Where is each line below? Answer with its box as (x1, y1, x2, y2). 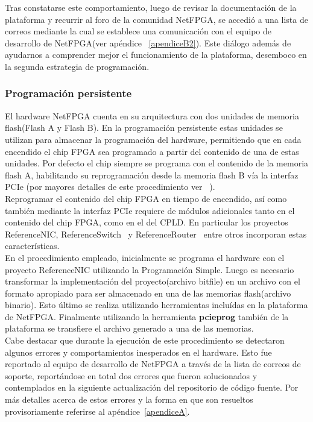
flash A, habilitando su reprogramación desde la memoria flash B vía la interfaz (5, 168, 299, 181)
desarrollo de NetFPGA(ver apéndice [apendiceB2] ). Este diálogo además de (5, 36, 291, 49)
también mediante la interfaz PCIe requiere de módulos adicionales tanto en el (5, 204, 295, 216)
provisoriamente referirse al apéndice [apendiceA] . (5, 405, 190, 417)
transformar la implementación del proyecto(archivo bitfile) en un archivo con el (5, 275, 300, 288)
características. (5, 239, 60, 252)
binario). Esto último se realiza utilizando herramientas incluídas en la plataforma (5, 298, 308, 311)
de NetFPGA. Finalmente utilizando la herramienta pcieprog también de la (5, 310, 289, 323)
